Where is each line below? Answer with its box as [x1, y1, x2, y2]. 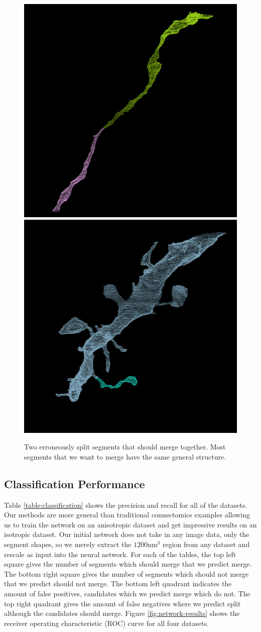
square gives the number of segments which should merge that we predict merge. [4, 559, 252, 569]
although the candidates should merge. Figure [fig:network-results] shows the [4, 608, 240, 618]
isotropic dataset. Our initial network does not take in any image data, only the [4, 529, 249, 539]
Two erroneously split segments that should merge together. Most [24, 441, 226, 452]
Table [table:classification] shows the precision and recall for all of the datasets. [4, 499, 247, 510]
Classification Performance [4, 476, 145, 491]
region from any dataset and [162, 538, 250, 549]
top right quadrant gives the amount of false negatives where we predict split [4, 598, 241, 608]
